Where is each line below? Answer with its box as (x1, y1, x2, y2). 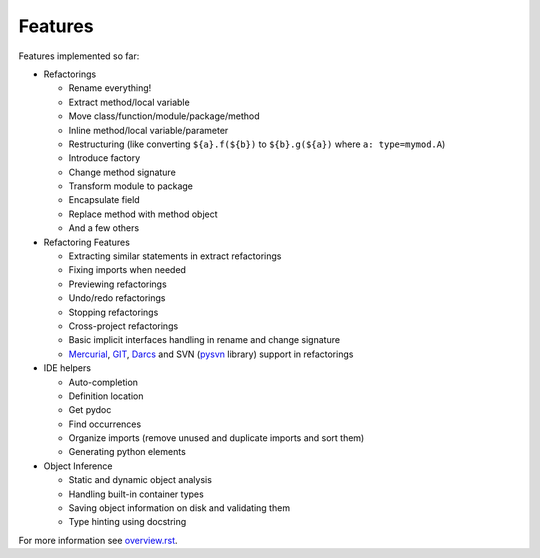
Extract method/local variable (68, 96, 190, 108)
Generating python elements (68, 446, 187, 458)
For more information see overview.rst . (18, 534, 179, 546)
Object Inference (43, 460, 113, 472)
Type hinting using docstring (68, 516, 187, 528)
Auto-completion (68, 376, 139, 388)
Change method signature (68, 166, 177, 178)
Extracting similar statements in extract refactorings (68, 250, 282, 262)
